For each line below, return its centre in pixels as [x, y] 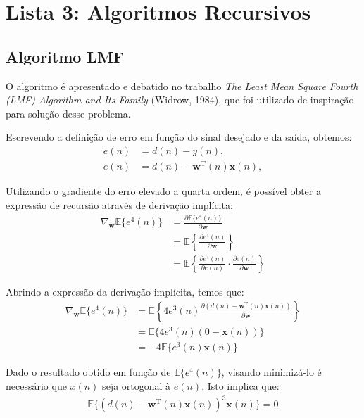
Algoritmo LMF [65, 56]
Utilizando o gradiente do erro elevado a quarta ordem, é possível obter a [163, 191]
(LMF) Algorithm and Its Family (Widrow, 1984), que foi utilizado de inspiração [180, 100]
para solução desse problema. [68, 113]
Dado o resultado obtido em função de [88, 372]
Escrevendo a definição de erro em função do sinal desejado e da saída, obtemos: [179, 137]
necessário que [36, 386]
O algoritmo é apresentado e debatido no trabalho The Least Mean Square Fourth [182, 85]
